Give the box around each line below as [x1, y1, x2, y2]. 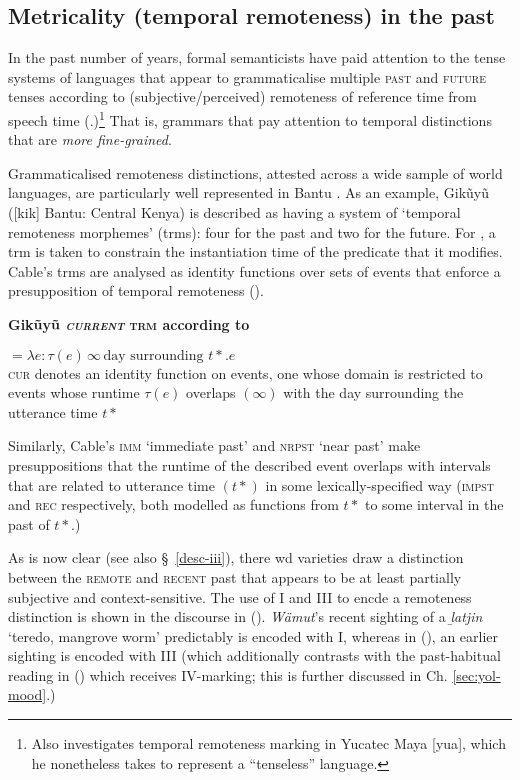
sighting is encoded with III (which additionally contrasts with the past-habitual [8, 645, 501, 666]
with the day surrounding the [283, 382, 464, 403]
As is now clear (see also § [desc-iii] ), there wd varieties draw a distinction [8, 547, 464, 568]
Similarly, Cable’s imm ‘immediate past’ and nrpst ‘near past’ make [8, 435, 421, 456]
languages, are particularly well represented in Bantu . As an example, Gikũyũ [8, 182, 490, 203]
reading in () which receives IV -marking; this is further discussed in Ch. [8, 664, 448, 685]
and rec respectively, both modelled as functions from [8, 494, 339, 515]
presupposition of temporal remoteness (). [8, 280, 264, 301]
